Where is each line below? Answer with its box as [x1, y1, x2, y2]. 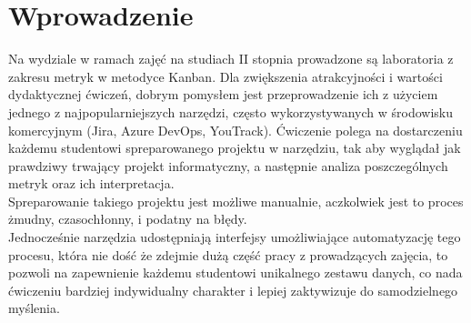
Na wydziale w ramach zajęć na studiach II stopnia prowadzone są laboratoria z [8, 49, 454, 68]
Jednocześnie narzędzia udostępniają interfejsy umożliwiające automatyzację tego [8, 227, 461, 247]
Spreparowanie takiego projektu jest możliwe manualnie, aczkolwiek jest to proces [8, 191, 464, 210]
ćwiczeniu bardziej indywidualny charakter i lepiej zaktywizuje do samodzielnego [8, 280, 458, 299]
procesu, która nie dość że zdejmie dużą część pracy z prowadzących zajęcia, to [8, 245, 448, 264]
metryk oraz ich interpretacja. [8, 174, 175, 193]
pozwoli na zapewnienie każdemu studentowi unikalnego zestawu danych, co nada [8, 263, 463, 282]
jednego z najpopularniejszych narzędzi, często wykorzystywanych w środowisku [8, 102, 453, 121]
